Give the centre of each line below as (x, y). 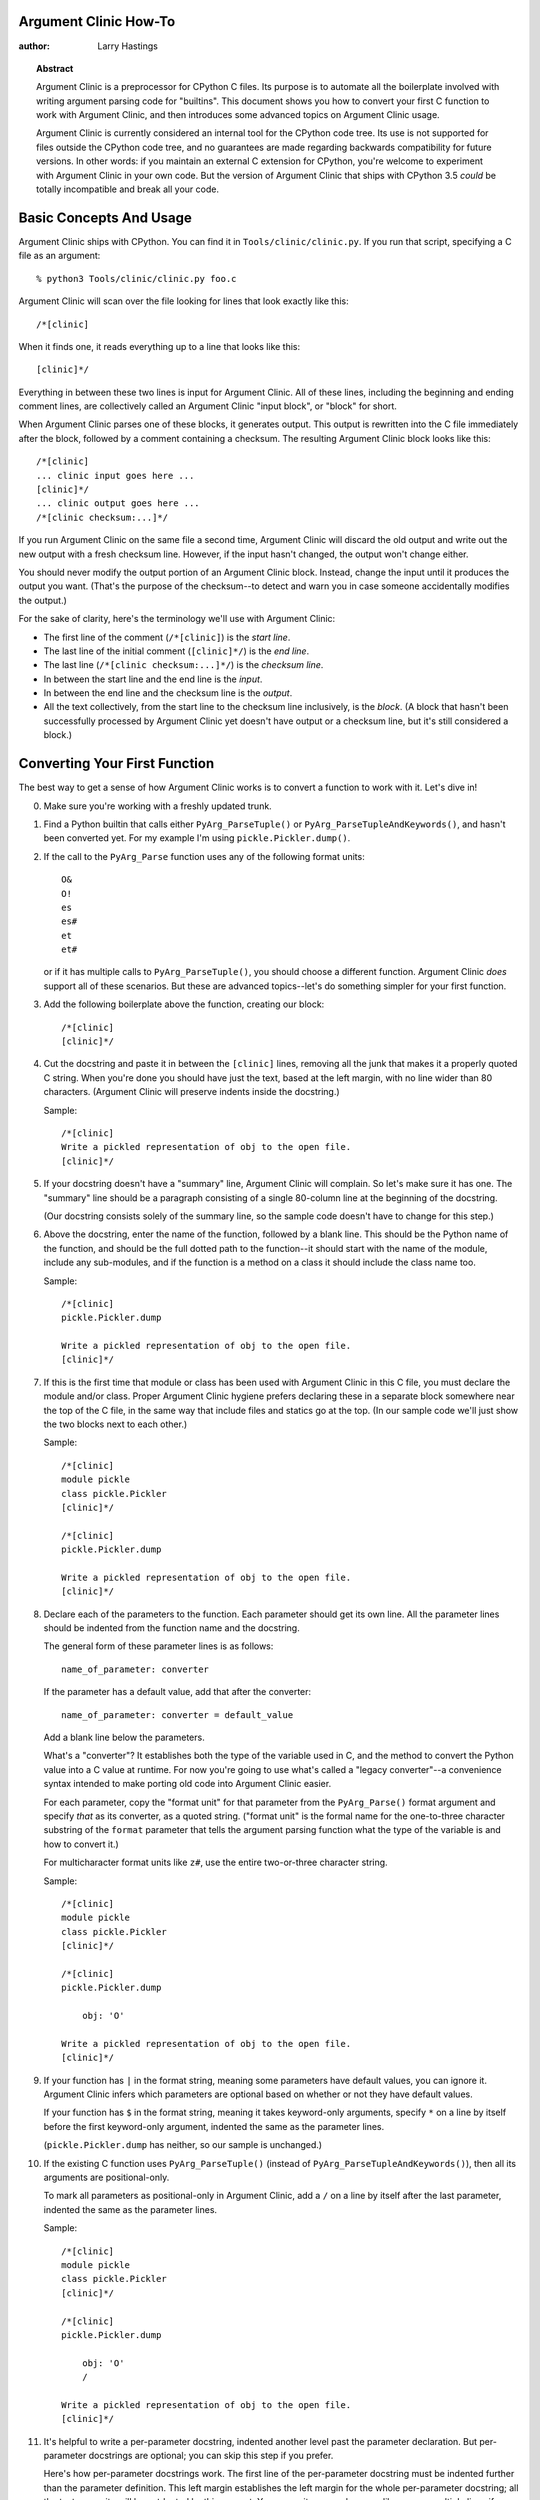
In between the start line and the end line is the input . (153, 679)
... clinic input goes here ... (115, 475)
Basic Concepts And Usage (105, 217)
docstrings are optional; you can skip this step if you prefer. (211, 2456)
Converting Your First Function (116, 763)
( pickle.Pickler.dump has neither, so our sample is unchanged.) (183, 2145)
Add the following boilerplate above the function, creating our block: (184, 1004)
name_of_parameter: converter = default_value (177, 1714)
